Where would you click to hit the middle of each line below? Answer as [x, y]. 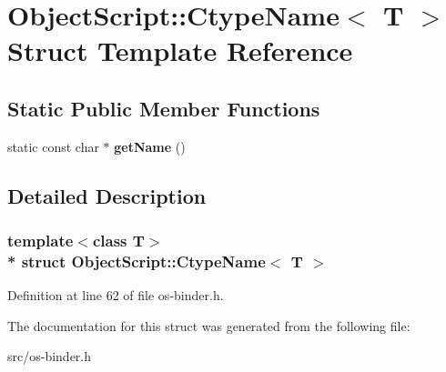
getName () [150, 146]
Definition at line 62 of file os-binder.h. [116, 295]
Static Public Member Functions [164, 108]
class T [118, 241]
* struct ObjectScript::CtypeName [137, 261]
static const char [53, 146]
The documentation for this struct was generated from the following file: [209, 325]
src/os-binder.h [50, 356]
